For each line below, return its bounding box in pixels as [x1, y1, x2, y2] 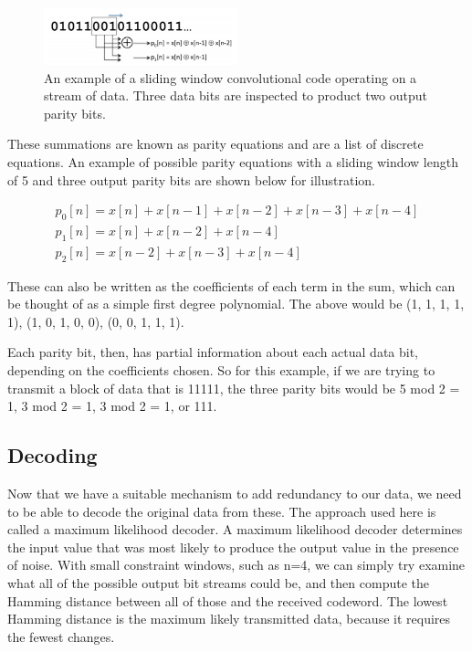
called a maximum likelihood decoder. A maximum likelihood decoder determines [7, 520, 463, 539]
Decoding [7, 441, 98, 469]
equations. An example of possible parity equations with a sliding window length [7, 152, 458, 171]
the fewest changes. [7, 626, 115, 646]
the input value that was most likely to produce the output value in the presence [7, 537, 459, 556]
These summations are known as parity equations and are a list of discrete [7, 134, 424, 153]
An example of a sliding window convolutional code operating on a [44, 68, 417, 87]
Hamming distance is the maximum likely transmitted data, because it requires [7, 609, 451, 628]
